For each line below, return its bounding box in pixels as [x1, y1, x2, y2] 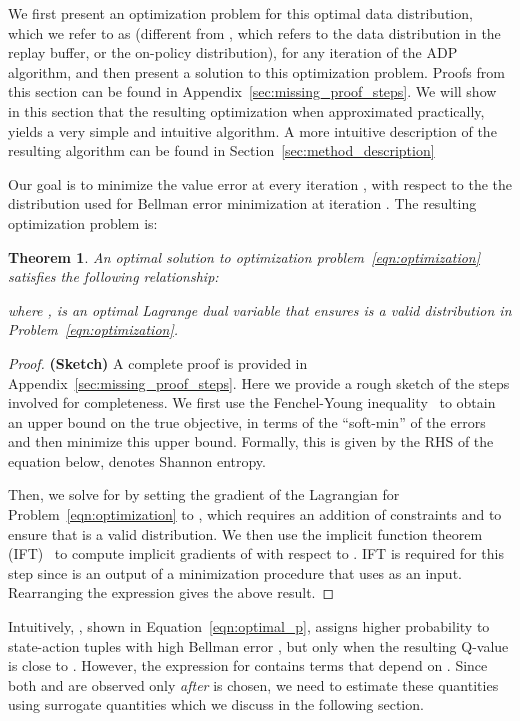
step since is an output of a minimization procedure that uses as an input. [8, 562, 462, 583]
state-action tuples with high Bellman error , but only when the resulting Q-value [8, 635, 509, 656]
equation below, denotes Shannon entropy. [8, 450, 266, 471]
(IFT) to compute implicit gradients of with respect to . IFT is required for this [8, 543, 504, 564]
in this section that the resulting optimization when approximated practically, [8, 100, 485, 121]
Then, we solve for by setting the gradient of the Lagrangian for [8, 484, 400, 505]
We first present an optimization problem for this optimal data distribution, [8, 3, 473, 23]
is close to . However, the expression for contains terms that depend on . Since [8, 655, 488, 676]
